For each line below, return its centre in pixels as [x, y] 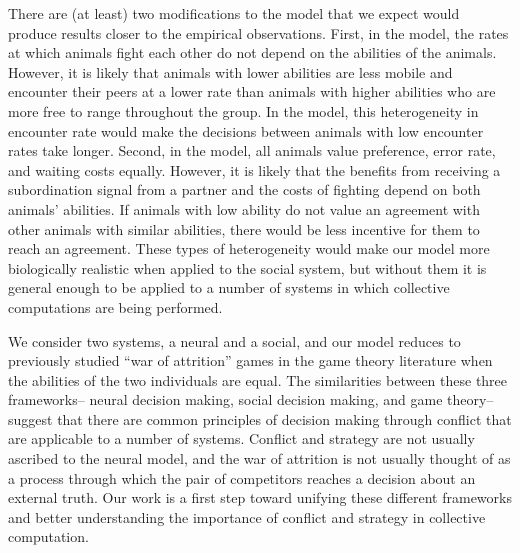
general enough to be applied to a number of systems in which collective [229, 287]
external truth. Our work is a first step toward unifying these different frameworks [260, 497]
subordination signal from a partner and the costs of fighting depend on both [244, 189]
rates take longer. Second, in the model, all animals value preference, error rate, [252, 150]
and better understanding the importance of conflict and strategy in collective [247, 516]
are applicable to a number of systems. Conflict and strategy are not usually [241, 438]
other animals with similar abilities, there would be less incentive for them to [244, 228]
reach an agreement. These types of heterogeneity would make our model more [249, 248]
